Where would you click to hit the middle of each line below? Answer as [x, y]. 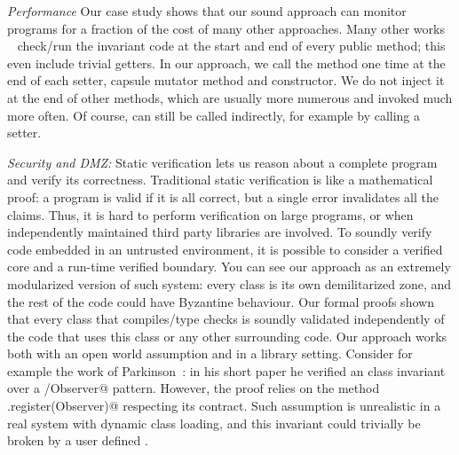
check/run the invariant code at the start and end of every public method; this [231, 46]
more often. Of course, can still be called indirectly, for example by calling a [214, 115]
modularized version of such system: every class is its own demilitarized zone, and [229, 283]
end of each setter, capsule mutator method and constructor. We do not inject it [226, 80]
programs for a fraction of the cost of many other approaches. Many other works [226, 28]
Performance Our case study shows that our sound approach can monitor [207, 11]
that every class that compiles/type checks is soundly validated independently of [226, 319]
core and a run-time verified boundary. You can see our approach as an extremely [229, 267]
